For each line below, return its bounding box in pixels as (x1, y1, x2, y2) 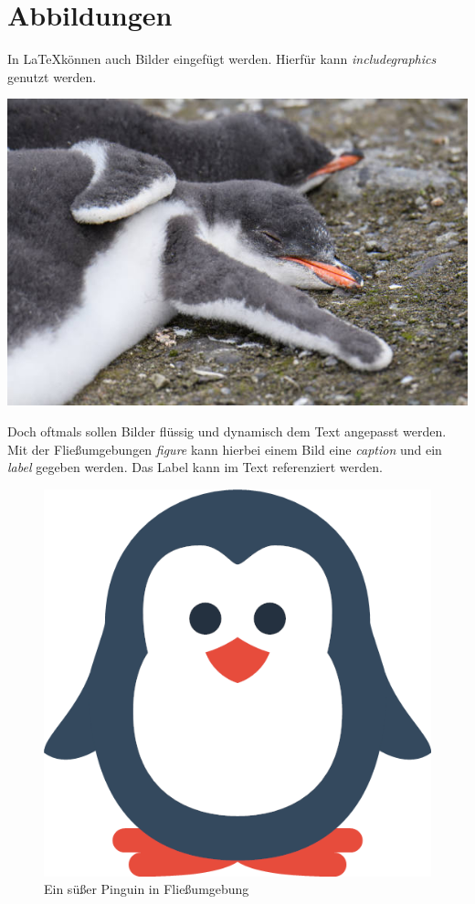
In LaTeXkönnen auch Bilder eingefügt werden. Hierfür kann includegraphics (7, 49, 437, 68)
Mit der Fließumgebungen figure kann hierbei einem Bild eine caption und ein (7, 439, 442, 458)
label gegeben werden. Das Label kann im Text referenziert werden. (7, 457, 383, 477)
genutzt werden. (7, 67, 97, 86)
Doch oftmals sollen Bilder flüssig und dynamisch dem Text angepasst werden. (7, 421, 447, 440)
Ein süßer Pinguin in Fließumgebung (44, 879, 249, 899)
